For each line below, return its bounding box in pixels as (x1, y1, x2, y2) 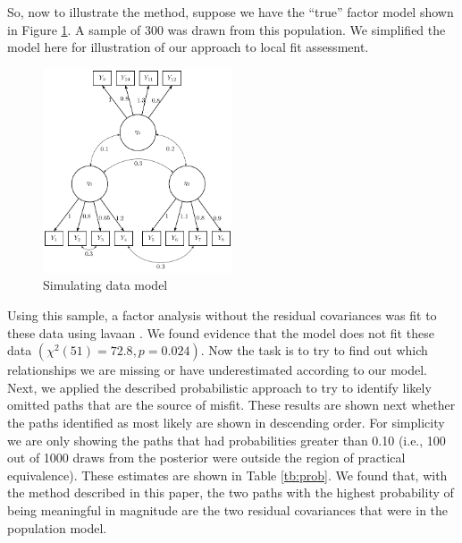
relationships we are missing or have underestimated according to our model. (7, 361, 427, 379)
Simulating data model (43, 276, 168, 294)
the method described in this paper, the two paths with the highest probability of (7, 483, 454, 502)
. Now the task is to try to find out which (200, 341, 428, 360)
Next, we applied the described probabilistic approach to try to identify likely (7, 378, 432, 396)
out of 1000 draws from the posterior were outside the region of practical (7, 448, 406, 467)
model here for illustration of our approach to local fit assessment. (7, 38, 369, 56)
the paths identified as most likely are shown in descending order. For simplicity (7, 412, 445, 431)
